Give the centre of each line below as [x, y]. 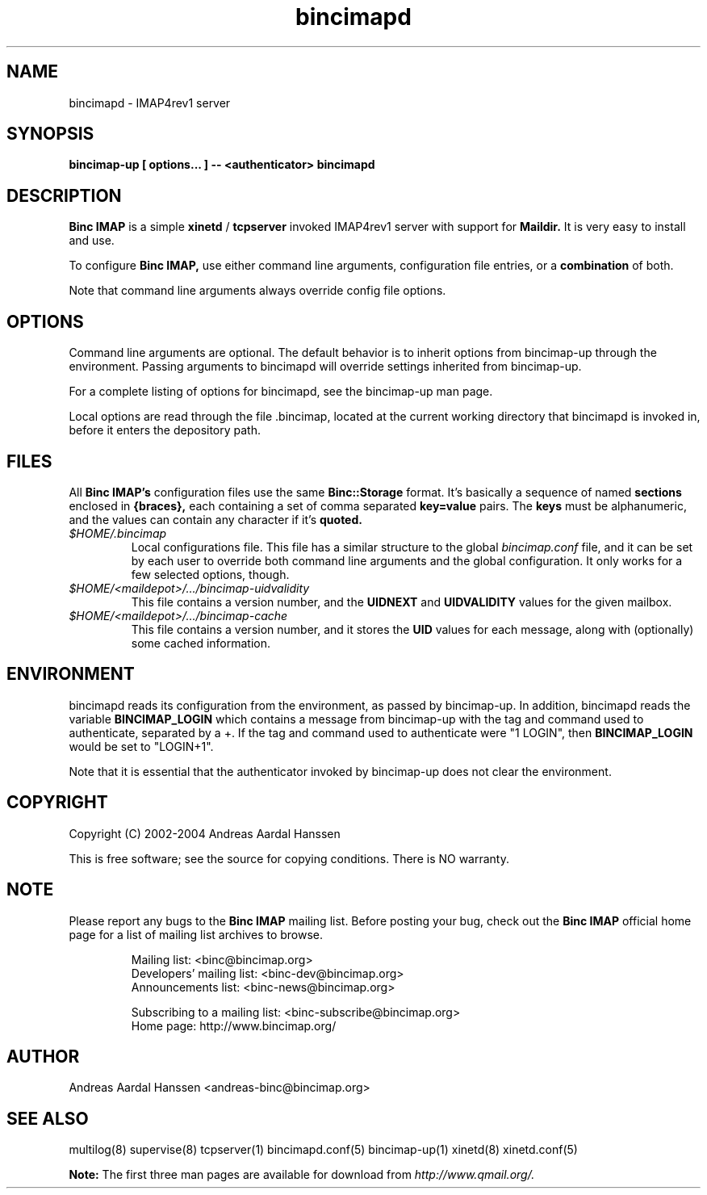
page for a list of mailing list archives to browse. [196, 934]
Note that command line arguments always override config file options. [257, 291]
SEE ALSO [48, 1118]
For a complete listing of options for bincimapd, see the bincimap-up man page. [281, 392]
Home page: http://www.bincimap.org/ [234, 1025]
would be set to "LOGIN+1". [141, 746]
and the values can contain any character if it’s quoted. [215, 519]
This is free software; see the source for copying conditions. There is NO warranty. [289, 858]
